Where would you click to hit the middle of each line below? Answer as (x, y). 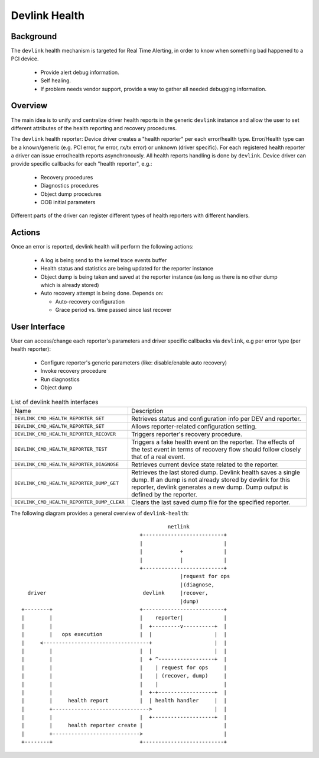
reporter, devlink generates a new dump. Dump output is (210, 487)
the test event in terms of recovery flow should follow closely (216, 449)
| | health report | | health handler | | (124, 701)
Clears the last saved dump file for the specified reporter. (211, 502)
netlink (179, 527)
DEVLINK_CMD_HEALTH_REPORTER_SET (59, 426)
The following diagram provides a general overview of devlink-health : (100, 513)
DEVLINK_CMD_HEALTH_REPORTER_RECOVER (65, 434)
